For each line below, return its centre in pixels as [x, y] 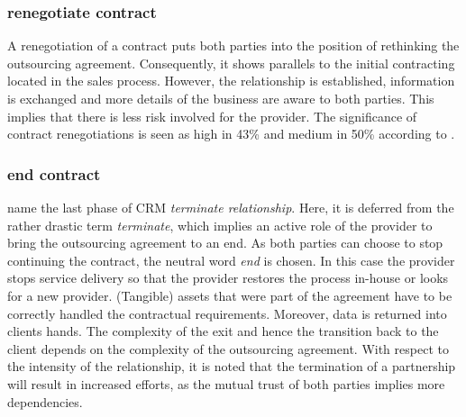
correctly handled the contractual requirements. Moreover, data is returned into [227, 313]
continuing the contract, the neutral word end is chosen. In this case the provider [231, 260]
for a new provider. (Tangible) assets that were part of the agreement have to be [230, 295]
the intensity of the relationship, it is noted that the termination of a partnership [232, 366]
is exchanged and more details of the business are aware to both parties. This [221, 98]
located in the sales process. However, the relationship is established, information [231, 81]
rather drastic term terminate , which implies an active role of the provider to [220, 225]
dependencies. [45, 401]
